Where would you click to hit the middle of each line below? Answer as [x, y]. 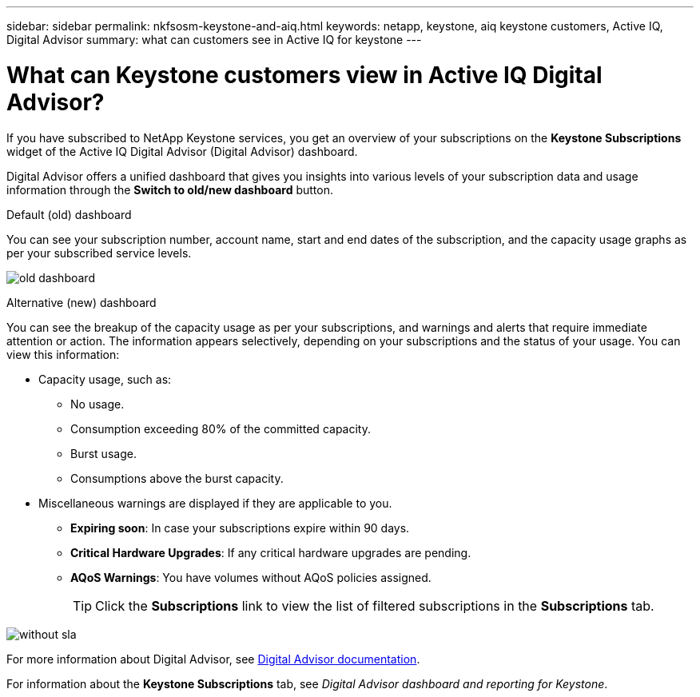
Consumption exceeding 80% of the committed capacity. [221, 428]
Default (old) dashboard [69, 214]
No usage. [97, 404]
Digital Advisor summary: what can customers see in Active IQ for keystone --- [214, 40]
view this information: [63, 354]
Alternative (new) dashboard [82, 302]
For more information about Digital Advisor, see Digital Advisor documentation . [213, 659]
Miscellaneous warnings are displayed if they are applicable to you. [215, 503]
